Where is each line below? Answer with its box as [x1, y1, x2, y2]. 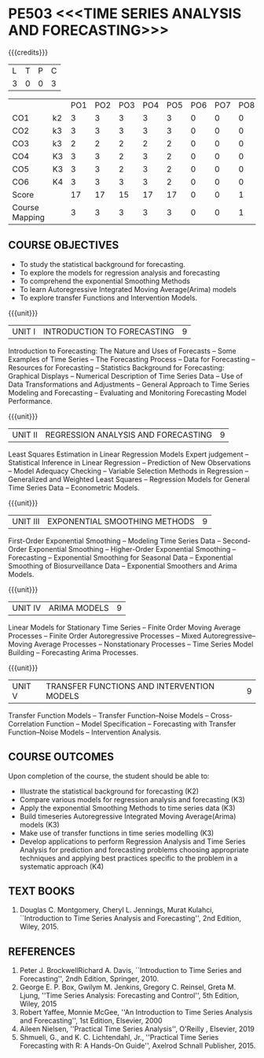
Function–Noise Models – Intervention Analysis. [8, 727, 162, 737]
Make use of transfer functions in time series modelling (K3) [19, 828, 214, 838]
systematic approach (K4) [19, 861, 104, 871]
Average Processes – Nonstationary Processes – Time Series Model [34, 639, 254, 649]
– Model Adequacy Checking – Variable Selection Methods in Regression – [8, 466, 249, 475]
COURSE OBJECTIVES [8, 239, 119, 252]
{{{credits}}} [8, 47, 49, 57]
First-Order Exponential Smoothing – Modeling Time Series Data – [8, 536, 222, 546]
